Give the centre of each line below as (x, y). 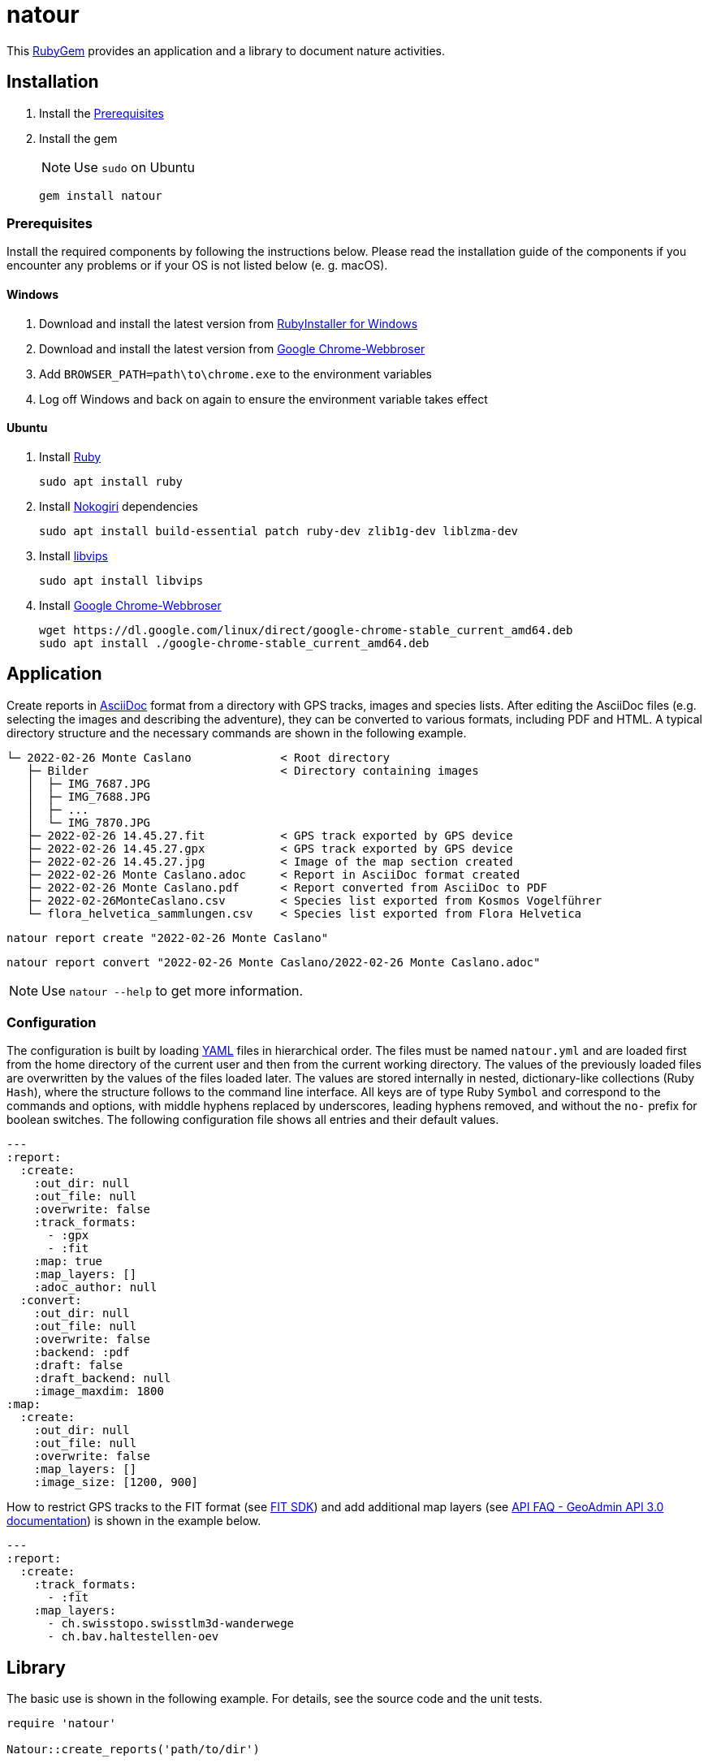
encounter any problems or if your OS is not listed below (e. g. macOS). (197, 266)
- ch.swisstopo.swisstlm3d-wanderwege (171, 1624)
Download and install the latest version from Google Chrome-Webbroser (232, 348)
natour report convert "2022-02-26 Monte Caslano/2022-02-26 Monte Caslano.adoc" (274, 962)
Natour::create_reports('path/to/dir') (133, 1750)
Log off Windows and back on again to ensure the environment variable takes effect (263, 399)
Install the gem (78, 138)
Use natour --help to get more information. (173, 990)
